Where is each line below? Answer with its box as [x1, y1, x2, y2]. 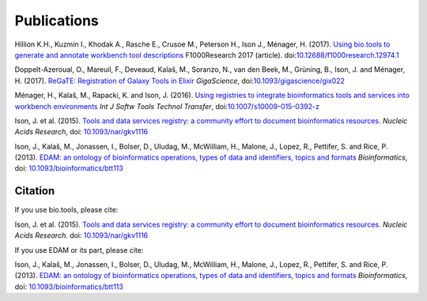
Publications [14, 12, 99, 29]
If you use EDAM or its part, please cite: [14, 245, 144, 254]
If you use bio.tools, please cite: [14, 205, 119, 215]
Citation [14, 184, 55, 198]
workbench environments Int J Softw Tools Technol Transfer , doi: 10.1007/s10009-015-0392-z [14, 101, 320, 111]
